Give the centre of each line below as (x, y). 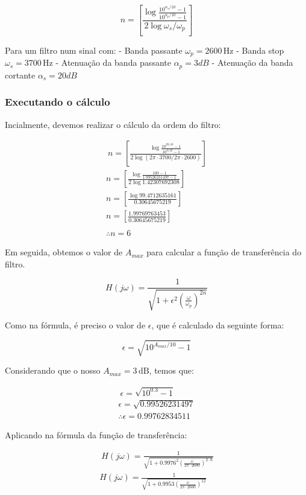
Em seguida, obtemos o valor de (64, 252)
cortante (20, 75)
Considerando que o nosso (53, 370)
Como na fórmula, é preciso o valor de (75, 324)
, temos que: (171, 370)
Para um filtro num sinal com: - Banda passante (94, 50)
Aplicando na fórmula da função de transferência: (96, 434)
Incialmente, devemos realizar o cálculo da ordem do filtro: (113, 124)
